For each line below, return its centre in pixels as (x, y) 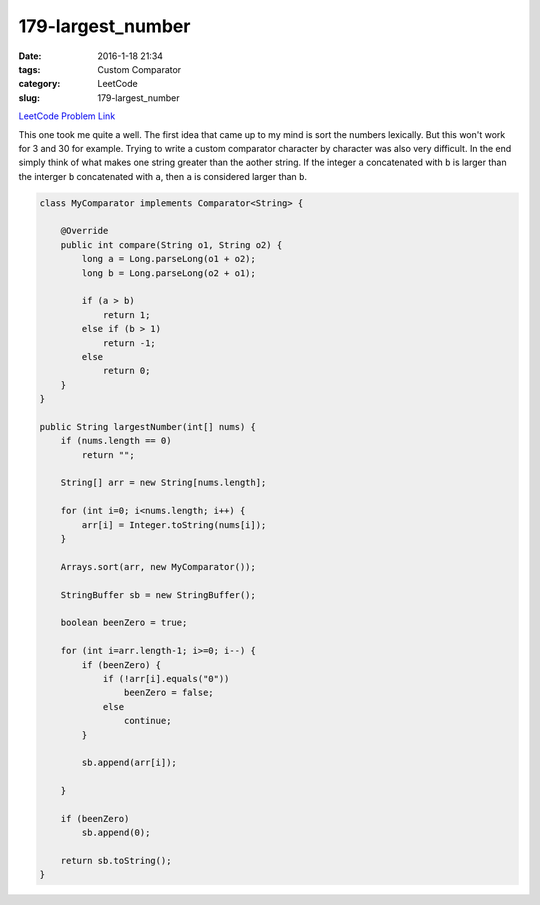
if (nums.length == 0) (116, 441)
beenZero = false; (168, 693)
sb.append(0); (116, 833)
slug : (29, 97)
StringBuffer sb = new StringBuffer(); (158, 594)
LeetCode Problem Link (67, 116)
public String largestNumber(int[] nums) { (148, 426)
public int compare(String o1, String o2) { (171, 244)
